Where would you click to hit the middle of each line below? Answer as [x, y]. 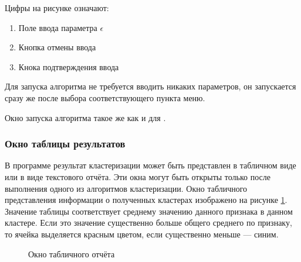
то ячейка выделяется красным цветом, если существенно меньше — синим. [142, 234]
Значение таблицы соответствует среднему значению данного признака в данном [149, 211]
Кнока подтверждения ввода [69, 66]
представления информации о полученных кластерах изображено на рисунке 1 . [146, 200]
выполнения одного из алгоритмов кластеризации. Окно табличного [126, 188]
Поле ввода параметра [58, 27]
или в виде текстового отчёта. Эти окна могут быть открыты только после [138, 176]
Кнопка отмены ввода [57, 47]
